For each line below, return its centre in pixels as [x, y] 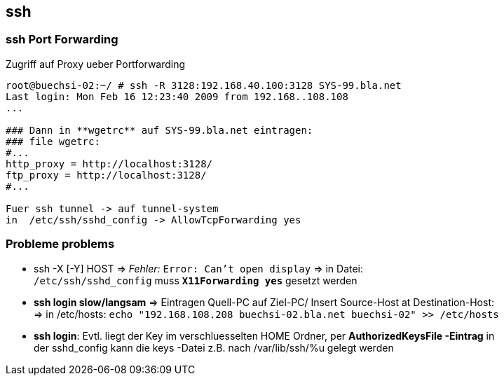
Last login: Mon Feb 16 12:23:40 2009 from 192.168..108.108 [177, 96]
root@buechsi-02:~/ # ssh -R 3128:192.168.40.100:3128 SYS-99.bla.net [204, 85]
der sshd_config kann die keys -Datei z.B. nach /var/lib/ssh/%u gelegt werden [214, 347]
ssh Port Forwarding [62, 40]
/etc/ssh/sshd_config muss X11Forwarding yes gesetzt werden [196, 280]
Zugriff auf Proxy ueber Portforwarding [96, 64]
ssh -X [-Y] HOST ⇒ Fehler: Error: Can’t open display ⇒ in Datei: [199, 268]
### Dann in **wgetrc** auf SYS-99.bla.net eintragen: [159, 130]
